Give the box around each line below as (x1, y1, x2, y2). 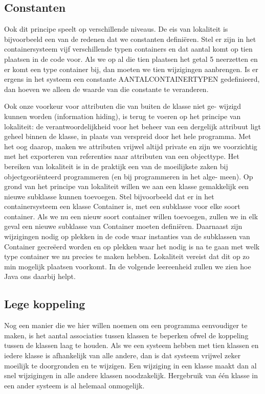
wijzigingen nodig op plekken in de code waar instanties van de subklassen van (4, 231, 250, 242)
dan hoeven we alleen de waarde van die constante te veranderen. (4, 83, 209, 94)
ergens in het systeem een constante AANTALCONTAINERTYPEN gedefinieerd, (4, 74, 260, 84)
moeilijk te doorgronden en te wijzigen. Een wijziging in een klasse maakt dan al (4, 360, 257, 370)
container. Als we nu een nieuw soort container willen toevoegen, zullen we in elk (4, 211, 258, 221)
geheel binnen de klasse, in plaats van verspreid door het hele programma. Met (4, 131, 251, 142)
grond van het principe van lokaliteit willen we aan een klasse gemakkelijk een (4, 181, 249, 192)
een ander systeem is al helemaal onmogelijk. (4, 380, 145, 390)
